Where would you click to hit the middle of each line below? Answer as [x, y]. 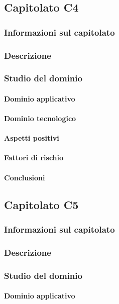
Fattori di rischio [34, 158]
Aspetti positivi [32, 138]
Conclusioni [25, 177]
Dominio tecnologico [40, 118]
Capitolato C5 [41, 204]
